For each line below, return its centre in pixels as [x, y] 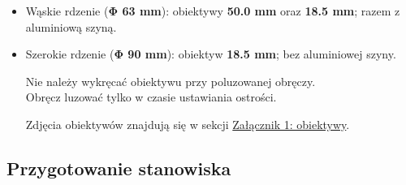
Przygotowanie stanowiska [119, 168]
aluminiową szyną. [71, 26]
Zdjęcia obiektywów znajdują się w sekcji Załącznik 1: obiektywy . [188, 124]
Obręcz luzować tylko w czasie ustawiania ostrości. [151, 97]
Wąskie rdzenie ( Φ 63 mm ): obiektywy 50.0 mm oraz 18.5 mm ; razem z [213, 11]
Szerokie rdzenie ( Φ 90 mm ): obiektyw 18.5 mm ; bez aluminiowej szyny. [211, 54]
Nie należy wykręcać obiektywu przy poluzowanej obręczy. [171, 81]
